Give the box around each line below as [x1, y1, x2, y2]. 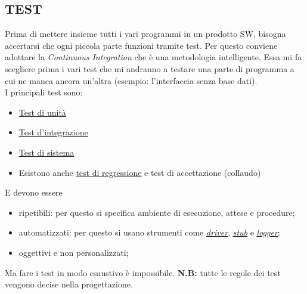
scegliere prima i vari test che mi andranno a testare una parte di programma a [5, 62, 294, 75]
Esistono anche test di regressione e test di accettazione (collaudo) [18, 166, 261, 178]
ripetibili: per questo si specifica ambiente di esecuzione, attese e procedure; [18, 206, 295, 218]
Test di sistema [18, 146, 75, 158]
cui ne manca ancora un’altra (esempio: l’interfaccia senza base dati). [5, 74, 258, 86]
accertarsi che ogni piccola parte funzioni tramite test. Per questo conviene [5, 39, 278, 51]
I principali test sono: [5, 86, 83, 98]
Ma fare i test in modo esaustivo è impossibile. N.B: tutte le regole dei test [5, 266, 281, 278]
